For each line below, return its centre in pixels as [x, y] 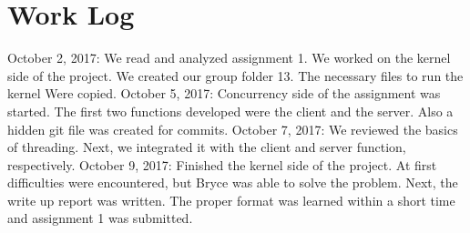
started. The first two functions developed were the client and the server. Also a [230, 111]
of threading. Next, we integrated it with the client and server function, [207, 147]
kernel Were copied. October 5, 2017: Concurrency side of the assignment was [224, 93]
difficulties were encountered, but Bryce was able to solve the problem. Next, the [233, 182]
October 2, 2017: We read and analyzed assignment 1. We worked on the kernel [229, 58]
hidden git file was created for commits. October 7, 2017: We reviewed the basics [233, 129]
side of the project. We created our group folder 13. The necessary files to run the [235, 75]
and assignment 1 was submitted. [100, 218]
